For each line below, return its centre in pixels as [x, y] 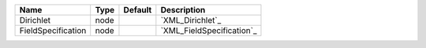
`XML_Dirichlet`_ [191, 20]
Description [183, 10]
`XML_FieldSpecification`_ [209, 30]
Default [138, 10]
